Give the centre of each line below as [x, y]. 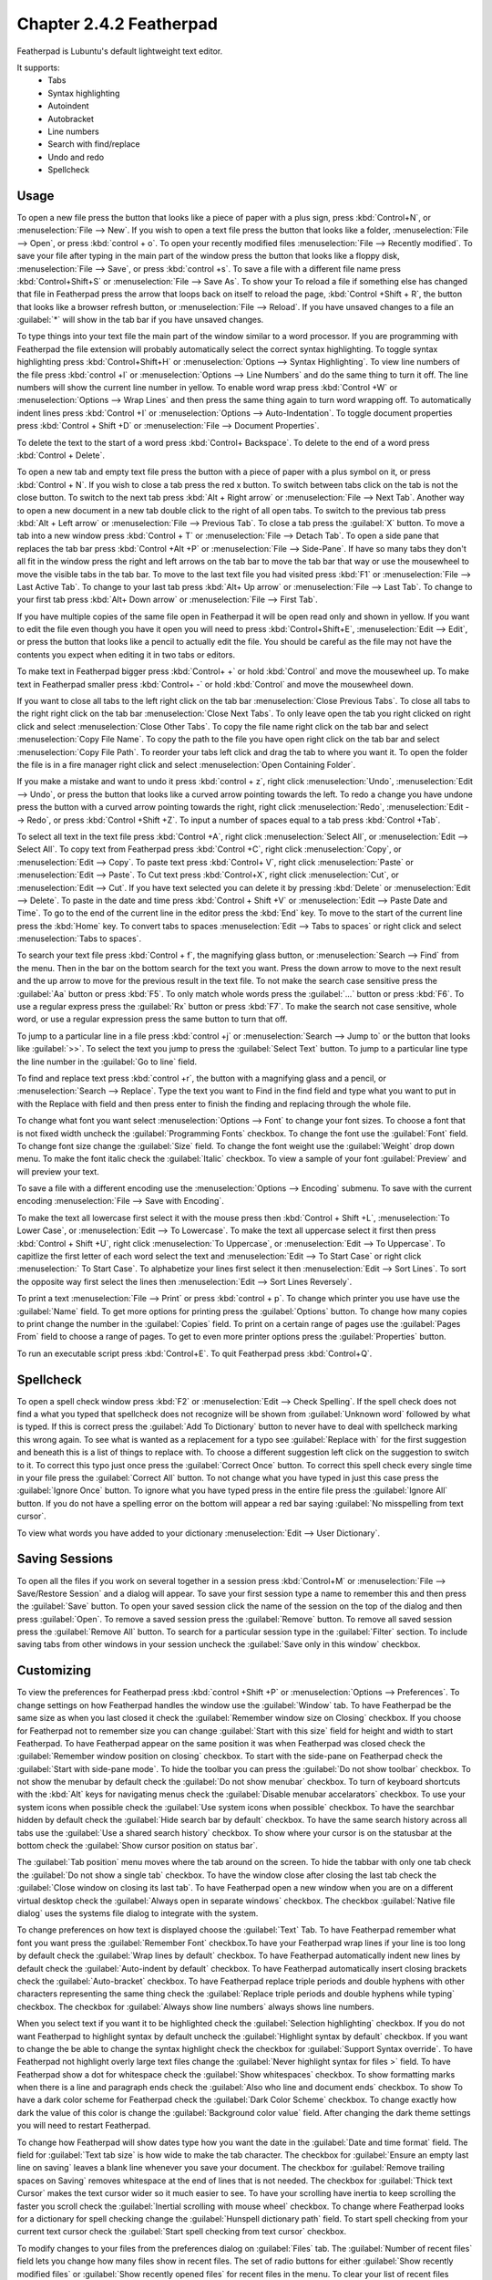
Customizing [54, 1670]
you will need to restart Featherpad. [84, 2126]
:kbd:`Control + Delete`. [61, 455]
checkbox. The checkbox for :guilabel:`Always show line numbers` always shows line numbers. [195, 2006]
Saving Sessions [65, 1559]
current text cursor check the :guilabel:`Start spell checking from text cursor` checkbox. [181, 2232]
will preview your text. [58, 1171]
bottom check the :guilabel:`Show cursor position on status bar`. [138, 1846]
